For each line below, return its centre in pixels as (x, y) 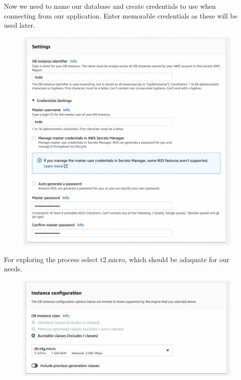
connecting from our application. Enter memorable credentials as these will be (121, 15)
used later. (20, 25)
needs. (13, 269)
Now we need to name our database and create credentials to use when (110, 6)
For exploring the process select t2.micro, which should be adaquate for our (117, 259)
